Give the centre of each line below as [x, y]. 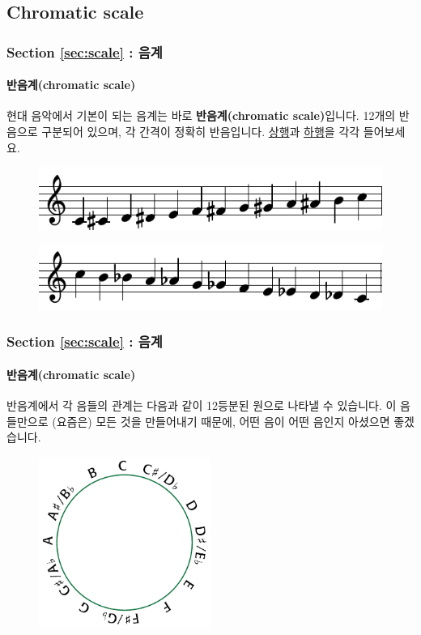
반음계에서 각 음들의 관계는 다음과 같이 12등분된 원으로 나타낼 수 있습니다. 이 [202, 405]
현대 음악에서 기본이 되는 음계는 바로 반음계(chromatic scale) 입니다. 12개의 [201, 115]
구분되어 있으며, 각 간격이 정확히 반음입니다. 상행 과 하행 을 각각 [201, 132]
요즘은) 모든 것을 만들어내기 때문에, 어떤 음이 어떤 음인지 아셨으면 [223, 421]
